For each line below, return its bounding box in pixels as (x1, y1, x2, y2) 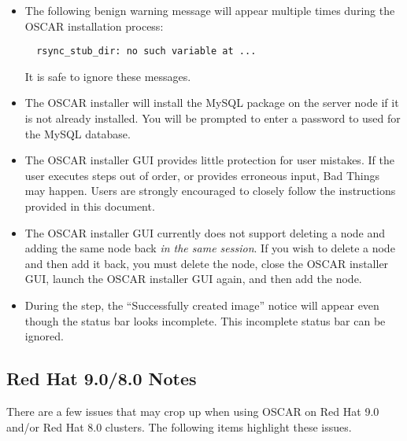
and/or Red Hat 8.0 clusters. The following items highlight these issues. (6, 418, 352, 435)
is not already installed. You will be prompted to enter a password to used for (24, 110, 401, 127)
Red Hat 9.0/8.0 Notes (6, 366, 197, 391)
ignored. (24, 328, 64, 344)
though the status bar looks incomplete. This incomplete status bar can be (24, 312, 386, 329)
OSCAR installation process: (24, 17, 164, 34)
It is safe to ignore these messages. (24, 68, 191, 84)
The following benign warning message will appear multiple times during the (24, 2, 395, 18)
